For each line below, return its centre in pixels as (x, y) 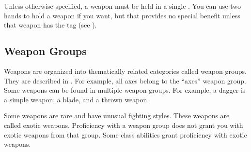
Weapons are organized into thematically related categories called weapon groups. (125, 71)
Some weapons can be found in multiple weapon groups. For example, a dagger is (125, 90)
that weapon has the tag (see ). (50, 25)
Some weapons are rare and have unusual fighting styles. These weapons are (117, 116)
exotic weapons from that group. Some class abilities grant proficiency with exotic (125, 134)
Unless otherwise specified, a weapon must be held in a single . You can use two (122, 6)
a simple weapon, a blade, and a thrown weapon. (77, 99)
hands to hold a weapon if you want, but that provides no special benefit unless (122, 15)
